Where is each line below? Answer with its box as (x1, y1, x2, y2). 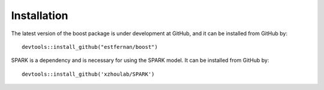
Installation (11, 9, 68, 22)
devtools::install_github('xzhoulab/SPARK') (22, 70, 155, 77)
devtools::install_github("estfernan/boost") (22, 44, 158, 50)
